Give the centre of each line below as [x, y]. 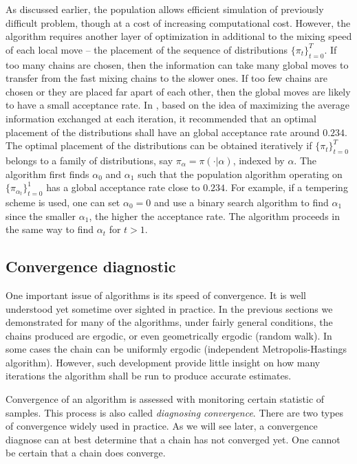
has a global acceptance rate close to [123, 187]
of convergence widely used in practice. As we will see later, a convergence [162, 426]
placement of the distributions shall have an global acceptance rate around [163, 132]
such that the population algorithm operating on [240, 174]
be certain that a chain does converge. [86, 453]
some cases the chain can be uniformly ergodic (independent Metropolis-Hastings [176, 349]
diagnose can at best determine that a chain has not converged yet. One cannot [173, 439]
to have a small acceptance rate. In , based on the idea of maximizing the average [177, 105]
